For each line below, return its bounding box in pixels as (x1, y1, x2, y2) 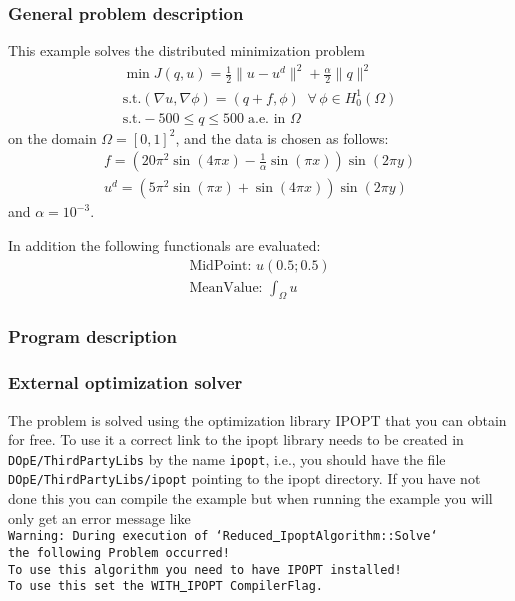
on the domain (8, 127, 97, 148)
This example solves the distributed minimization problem (8, 40, 365, 61)
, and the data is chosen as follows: (175, 127, 389, 148)
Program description (8, 324, 177, 349)
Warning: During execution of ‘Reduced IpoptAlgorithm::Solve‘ (8, 529, 438, 544)
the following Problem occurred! (8, 545, 230, 560)
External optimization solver (8, 370, 243, 395)
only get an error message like (8, 507, 191, 528)
